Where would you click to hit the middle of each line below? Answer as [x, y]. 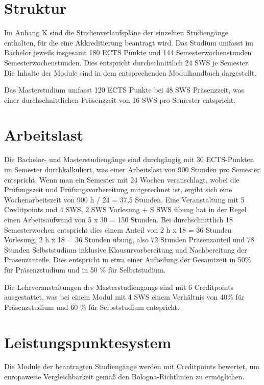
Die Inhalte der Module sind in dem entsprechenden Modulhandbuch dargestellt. [130, 72]
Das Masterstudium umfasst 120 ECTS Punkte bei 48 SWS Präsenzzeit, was [124, 90]
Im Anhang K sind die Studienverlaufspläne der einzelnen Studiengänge [116, 32]
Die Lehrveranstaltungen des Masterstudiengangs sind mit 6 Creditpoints [119, 287]
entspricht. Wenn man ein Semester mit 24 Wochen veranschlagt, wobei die [122, 179]
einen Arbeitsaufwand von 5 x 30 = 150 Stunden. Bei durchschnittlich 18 [119, 219]
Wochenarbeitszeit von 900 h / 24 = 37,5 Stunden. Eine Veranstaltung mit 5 [124, 199]
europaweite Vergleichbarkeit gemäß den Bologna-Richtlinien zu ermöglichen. [124, 377]
